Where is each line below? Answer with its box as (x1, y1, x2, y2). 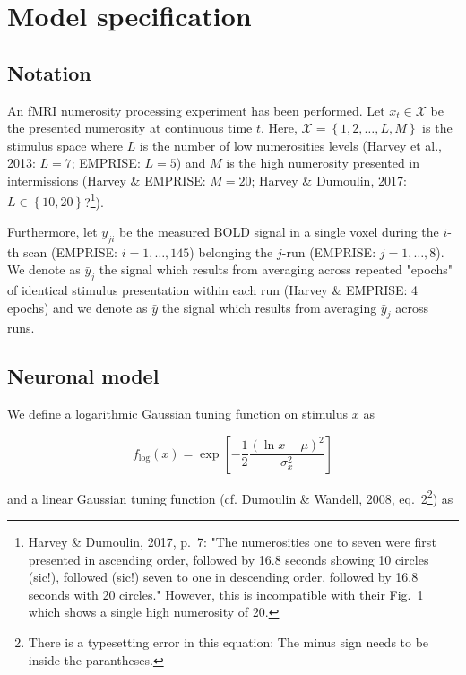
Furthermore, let (7, 221, 98, 240)
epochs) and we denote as (7, 298, 148, 316)
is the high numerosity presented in (226, 153, 420, 172)
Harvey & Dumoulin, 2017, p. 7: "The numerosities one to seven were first (28, 532, 436, 551)
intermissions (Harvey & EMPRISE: (7, 170, 206, 189)
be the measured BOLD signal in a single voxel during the (119, 221, 439, 240)
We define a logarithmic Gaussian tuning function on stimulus (7, 404, 349, 423)
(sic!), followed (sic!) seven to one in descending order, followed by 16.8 (28, 567, 419, 586)
